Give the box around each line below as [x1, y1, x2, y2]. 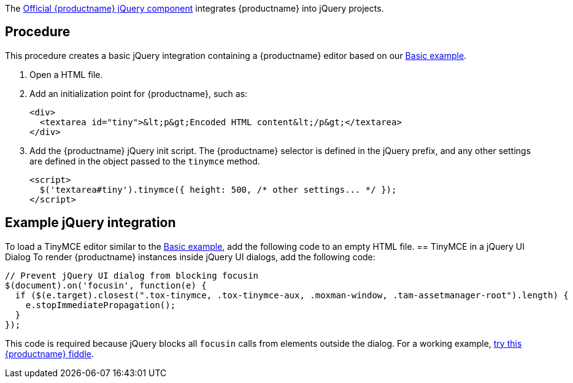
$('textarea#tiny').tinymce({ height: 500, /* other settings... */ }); [39, 184, 397, 195]
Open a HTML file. [29, 69, 103, 80]
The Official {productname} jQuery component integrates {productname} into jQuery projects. [5, 3, 384, 14]
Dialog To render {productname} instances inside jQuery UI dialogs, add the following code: [5, 251, 375, 262]
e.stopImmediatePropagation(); [25, 300, 176, 310]
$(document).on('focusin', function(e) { [5, 280, 207, 290]
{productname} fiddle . [5, 348, 94, 359]
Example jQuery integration [5, 215, 176, 231]
